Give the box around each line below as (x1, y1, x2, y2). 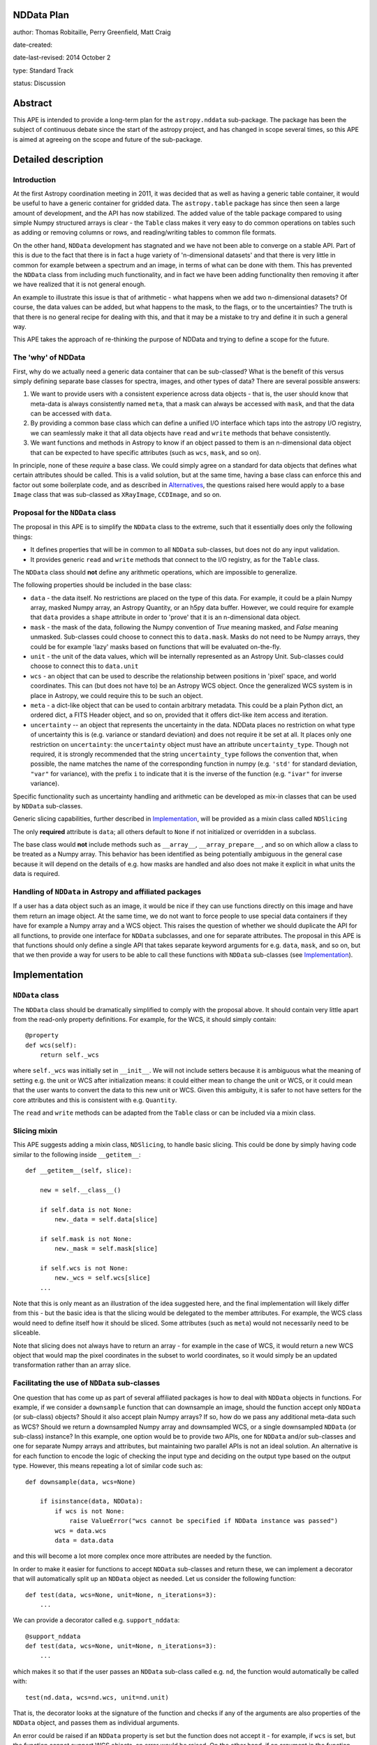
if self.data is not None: (39, 1205, 133, 1214)
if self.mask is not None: (39, 1235, 133, 1242)
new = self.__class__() (39, 1186, 121, 1194)
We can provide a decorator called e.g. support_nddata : (13, 1616, 180, 1624)
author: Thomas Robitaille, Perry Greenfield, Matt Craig (13, 28, 171, 36)
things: (13, 533, 33, 541)
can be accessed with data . (30, 409, 112, 418)
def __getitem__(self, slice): (25, 1166, 133, 1174)
